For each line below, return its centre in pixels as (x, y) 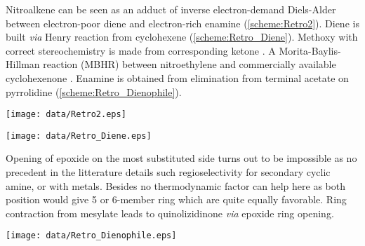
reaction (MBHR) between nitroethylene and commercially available (190, 64)
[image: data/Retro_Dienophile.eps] (91, 236)
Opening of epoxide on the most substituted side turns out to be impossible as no (181, 158)
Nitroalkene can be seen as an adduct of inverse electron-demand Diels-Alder (171, 9)
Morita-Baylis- (310, 50)
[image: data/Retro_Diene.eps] (79, 136)
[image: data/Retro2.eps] (66, 115)
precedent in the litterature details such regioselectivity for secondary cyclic (168, 172)
